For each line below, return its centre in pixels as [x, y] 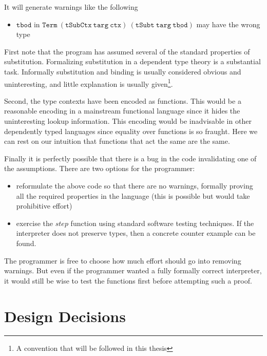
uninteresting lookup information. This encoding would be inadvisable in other [128, 121]
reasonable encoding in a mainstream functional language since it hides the [122, 111]
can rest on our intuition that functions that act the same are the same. [117, 141]
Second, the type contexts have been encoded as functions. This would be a [123, 100]
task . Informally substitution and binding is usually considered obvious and [123, 71]
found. [26, 243]
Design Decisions [65, 316]
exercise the [35, 223]
